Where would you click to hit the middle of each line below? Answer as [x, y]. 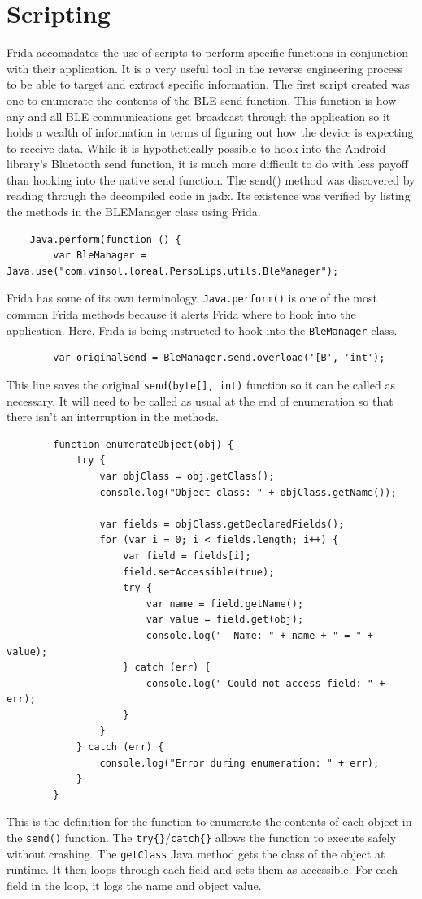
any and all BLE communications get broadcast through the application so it [199, 116]
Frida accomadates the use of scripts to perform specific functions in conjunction [207, 52]
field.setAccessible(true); [199, 572]
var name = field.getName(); [225, 604]
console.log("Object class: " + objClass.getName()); [248, 492]
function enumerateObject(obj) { [144, 444]
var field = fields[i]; [187, 556]
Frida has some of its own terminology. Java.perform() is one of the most [192, 298]
